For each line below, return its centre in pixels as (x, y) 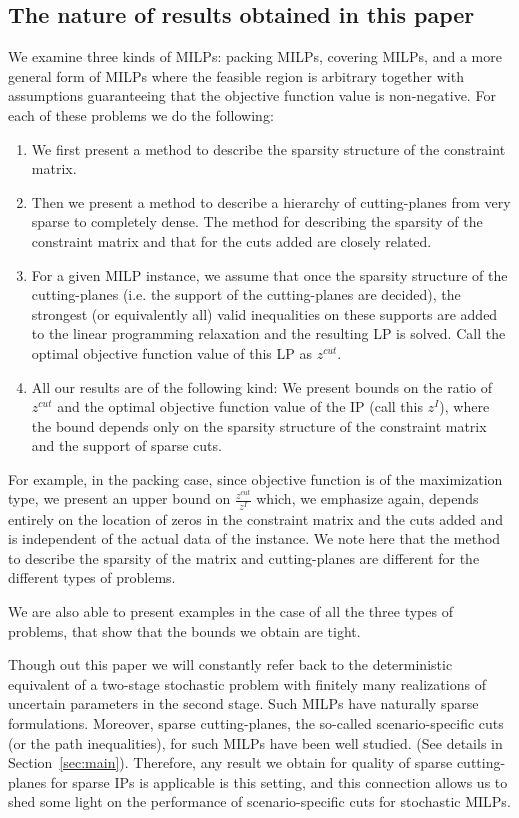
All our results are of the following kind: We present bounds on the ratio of (262, 386)
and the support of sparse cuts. (126, 445)
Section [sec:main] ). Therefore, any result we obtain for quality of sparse (230, 762)
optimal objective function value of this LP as (171, 352)
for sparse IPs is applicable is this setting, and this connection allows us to (279, 781)
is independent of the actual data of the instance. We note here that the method (254, 538)
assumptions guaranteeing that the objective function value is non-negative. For (252, 95)
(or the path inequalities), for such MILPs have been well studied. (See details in (255, 742)
